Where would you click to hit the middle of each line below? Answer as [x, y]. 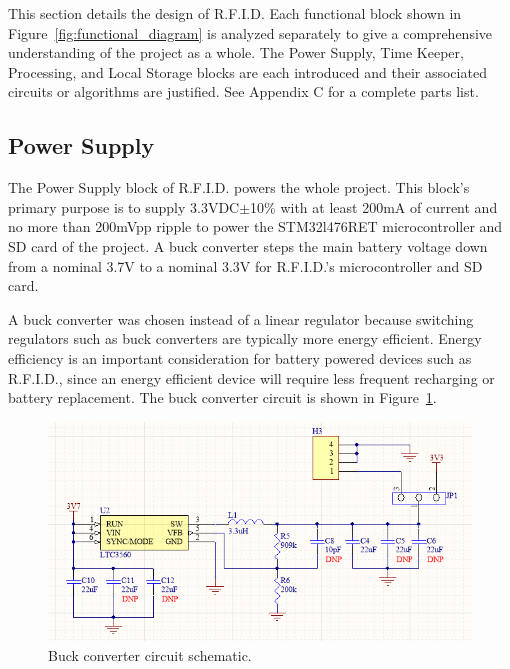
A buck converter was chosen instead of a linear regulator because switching [241, 318]
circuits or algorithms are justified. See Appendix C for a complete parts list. [243, 91]
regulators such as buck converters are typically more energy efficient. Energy [245, 338]
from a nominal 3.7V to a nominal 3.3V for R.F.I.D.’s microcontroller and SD [245, 265]
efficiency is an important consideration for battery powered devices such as [240, 357]
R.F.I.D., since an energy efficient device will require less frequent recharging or [251, 377]
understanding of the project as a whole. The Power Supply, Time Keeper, [236, 52]
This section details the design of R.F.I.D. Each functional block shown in [235, 13]
